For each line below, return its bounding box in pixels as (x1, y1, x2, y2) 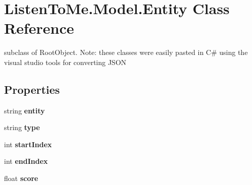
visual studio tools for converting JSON (4, 56, 127, 67)
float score (4, 173, 38, 183)
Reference (4, 18, 74, 38)
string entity (4, 105, 45, 115)
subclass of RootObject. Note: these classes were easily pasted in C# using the (4, 47, 248, 57)
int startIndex (4, 139, 52, 149)
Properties (4, 81, 60, 97)
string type (4, 122, 40, 133)
